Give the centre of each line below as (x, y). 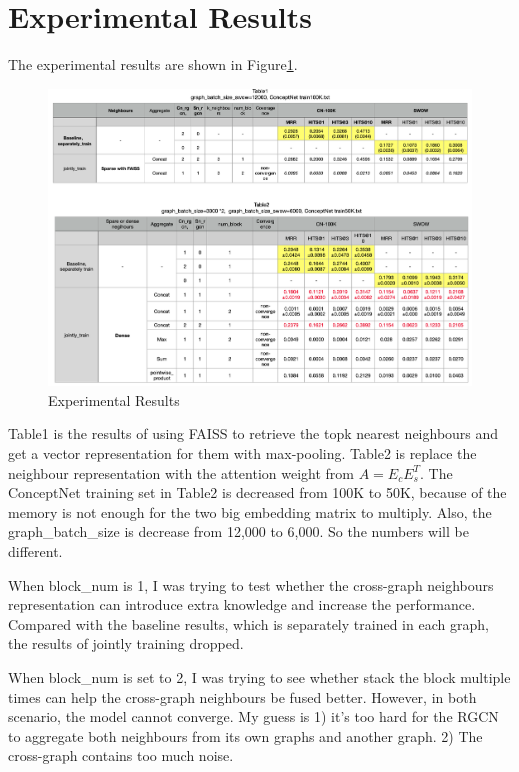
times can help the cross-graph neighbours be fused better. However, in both (242, 696)
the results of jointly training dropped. (126, 643)
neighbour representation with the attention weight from (181, 472)
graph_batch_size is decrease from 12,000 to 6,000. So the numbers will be (238, 531)
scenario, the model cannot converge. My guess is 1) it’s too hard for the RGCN (253, 716)
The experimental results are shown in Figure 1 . (153, 64)
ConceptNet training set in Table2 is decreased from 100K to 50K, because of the (257, 492)
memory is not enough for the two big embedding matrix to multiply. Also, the (250, 511)
